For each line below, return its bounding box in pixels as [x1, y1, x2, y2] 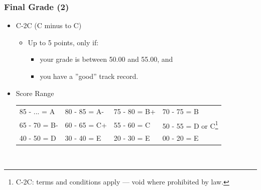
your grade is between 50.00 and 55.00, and [40, 54, 173, 64]
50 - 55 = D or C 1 [162, 119, 218, 131]
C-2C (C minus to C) [16, 20, 82, 31]
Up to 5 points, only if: [28, 37, 99, 47]
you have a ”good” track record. [40, 71, 139, 81]
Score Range [16, 87, 54, 98]
